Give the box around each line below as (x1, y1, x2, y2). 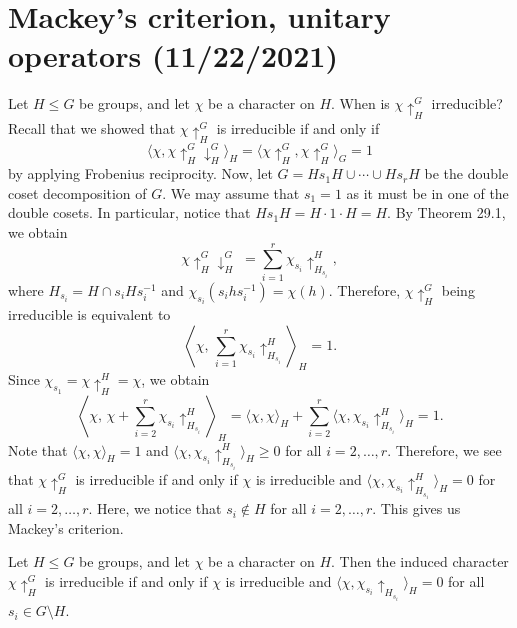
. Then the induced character (331, 551, 509, 572)
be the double (424, 163, 509, 184)
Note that (8, 439, 68, 460)
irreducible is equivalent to (8, 304, 171, 325)
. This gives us (372, 498, 461, 519)
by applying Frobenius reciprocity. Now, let (8, 163, 273, 184)
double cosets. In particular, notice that (8, 202, 251, 223)
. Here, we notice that (88, 498, 222, 519)
